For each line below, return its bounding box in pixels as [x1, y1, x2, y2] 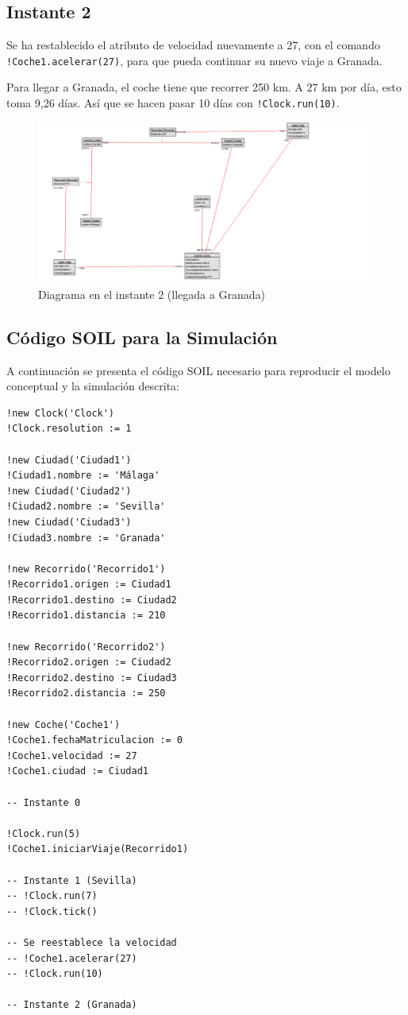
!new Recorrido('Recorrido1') [6, 563, 166, 575]
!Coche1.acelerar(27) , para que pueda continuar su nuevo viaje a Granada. [6, 52, 383, 68]
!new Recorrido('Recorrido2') [6, 641, 166, 653]
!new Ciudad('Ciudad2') [6, 485, 132, 497]
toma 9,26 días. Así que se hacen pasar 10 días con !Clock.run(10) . [6, 95, 340, 111]
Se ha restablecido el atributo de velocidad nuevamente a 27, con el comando [6, 37, 380, 53]
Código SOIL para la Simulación [6, 324, 278, 349]
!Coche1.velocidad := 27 [6, 750, 137, 761]
